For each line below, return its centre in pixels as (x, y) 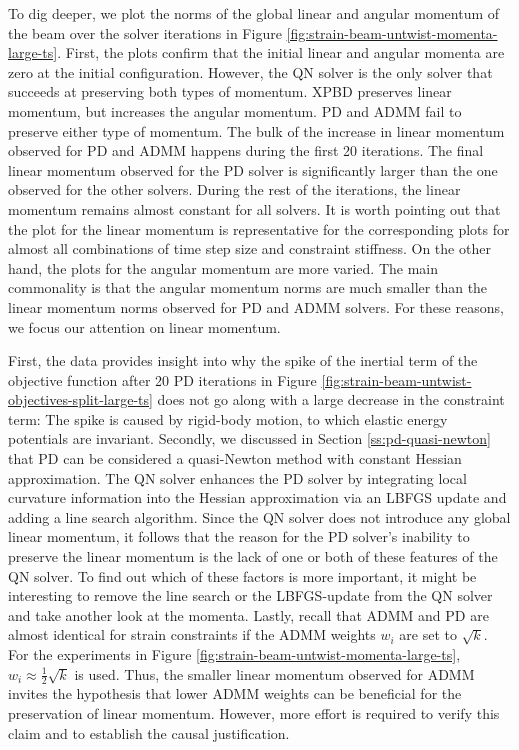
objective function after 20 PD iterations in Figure (162, 379)
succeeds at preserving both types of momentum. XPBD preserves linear (230, 91)
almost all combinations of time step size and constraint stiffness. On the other (249, 248)
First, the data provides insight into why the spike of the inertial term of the (243, 360)
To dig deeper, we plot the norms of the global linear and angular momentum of (254, 13)
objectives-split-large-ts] (80, 399)
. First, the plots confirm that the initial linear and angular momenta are (281, 52)
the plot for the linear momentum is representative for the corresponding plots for (259, 228)
